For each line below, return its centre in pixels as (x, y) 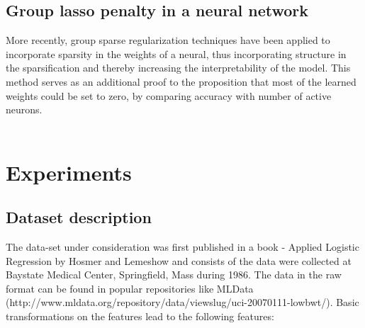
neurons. (24, 109)
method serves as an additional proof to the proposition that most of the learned (181, 81)
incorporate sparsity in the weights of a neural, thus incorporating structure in (176, 53)
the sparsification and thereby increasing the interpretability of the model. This (178, 68)
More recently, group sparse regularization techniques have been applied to (168, 40)
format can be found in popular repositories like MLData (130, 288)
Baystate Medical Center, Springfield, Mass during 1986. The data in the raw (174, 275)
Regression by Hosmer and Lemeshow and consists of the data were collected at (179, 260)
